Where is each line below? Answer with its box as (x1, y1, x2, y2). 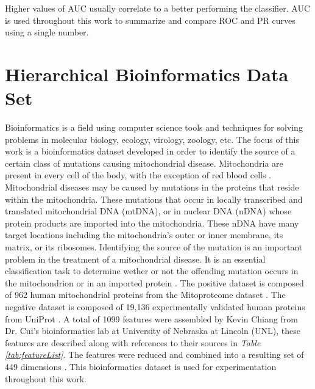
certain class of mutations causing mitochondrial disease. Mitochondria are (5, 156, 283, 169)
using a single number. (5, 26, 89, 38)
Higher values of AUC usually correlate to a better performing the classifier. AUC (5, 2, 311, 14)
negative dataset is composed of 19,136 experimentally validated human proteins (5, 300, 305, 313)
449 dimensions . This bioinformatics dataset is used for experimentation (5, 360, 277, 373)
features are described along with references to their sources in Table (5, 336, 261, 349)
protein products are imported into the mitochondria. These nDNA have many (5, 216, 299, 229)
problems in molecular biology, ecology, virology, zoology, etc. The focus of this (5, 133, 299, 145)
